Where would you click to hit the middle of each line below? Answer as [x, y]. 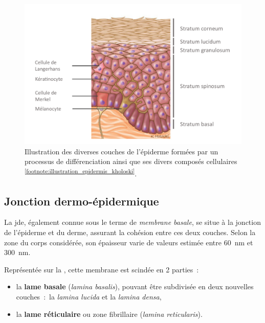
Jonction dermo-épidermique [82, 201]
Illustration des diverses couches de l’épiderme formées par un [122, 151]
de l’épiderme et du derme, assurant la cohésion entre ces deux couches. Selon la [130, 232]
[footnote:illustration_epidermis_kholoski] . [81, 172]
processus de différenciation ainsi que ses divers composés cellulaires [131, 161]
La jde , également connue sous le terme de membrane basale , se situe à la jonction [132, 222]
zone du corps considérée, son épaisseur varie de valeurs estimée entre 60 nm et [129, 242]
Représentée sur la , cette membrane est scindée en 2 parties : [102, 269]
